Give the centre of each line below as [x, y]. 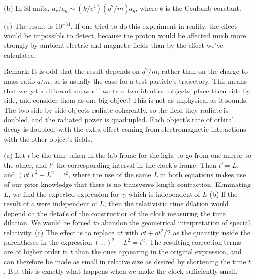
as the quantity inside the [211, 232]
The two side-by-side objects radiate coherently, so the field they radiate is [116, 109]
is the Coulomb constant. [203, 8]
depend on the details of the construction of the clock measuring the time [115, 213]
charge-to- [235, 71]
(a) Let [15, 155]
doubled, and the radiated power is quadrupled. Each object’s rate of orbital [119, 119]
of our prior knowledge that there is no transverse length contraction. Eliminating [127, 184]
